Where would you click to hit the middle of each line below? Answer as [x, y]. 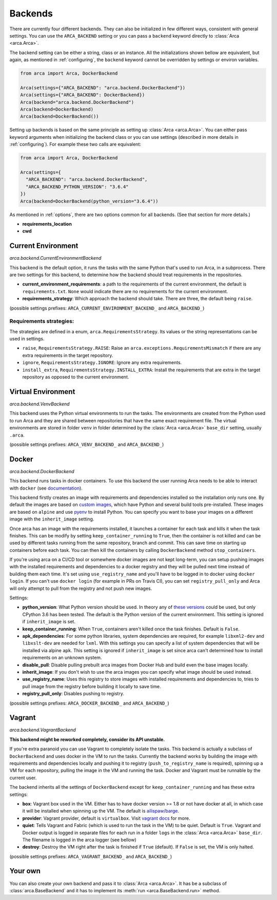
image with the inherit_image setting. [52, 519]
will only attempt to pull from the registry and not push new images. [81, 588]
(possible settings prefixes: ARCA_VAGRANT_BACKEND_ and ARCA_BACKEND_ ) [91, 856]
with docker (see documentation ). [46, 488]
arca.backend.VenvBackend [39, 404]
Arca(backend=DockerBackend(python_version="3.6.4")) [89, 201]
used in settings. [27, 339]
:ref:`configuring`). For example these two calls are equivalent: [75, 145]
